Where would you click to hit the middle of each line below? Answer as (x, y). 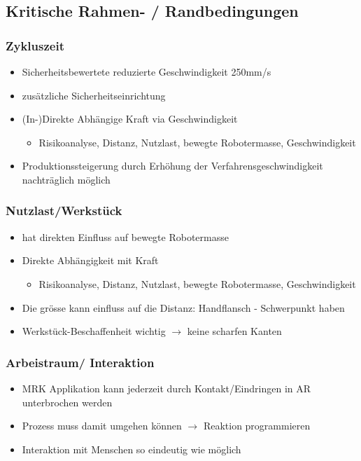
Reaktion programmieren (257, 426)
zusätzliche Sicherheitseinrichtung (94, 95)
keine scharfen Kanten (234, 331)
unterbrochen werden (67, 402)
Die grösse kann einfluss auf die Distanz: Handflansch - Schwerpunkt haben (183, 307)
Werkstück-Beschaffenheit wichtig (94, 331)
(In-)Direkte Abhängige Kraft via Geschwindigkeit (130, 119)
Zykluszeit (35, 45)
